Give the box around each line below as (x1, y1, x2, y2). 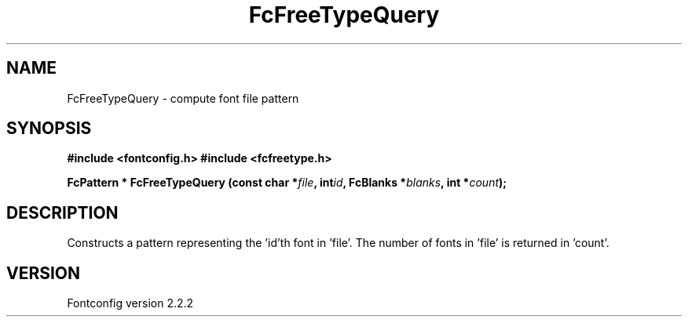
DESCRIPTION (6, 202, 119, 223)
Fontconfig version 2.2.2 (67, 296, 194, 310)
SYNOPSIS (6, 118, 92, 139)
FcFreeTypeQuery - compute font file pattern (67, 91, 299, 105)
